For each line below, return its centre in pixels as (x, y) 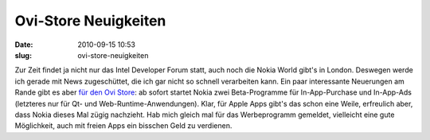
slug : (23, 55)
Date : (24, 45)
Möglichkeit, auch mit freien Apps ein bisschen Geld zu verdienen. (123, 126)
